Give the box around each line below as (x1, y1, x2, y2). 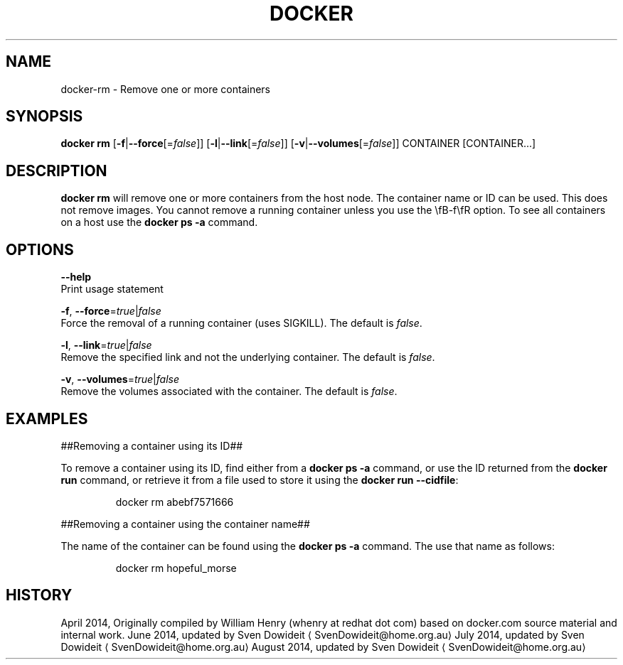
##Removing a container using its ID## (60, 439, 243, 452)
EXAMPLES (6, 409, 88, 428)
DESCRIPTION (6, 161, 107, 180)
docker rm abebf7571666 (115, 495, 234, 508)
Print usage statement (60, 283, 164, 296)
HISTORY (6, 586, 73, 605)
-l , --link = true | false (60, 339, 152, 352)
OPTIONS (6, 240, 74, 259)
